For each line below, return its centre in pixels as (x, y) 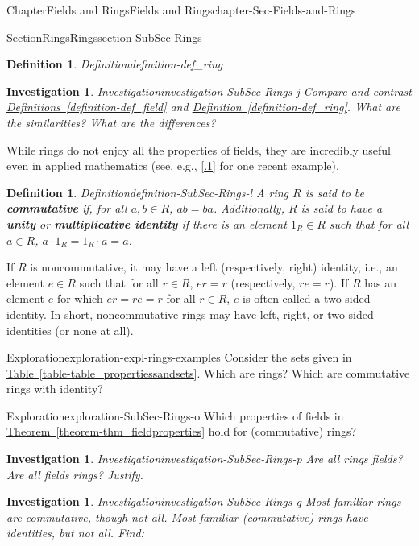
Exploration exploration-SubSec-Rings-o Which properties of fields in (175, 415)
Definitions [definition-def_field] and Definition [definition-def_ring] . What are (203, 107)
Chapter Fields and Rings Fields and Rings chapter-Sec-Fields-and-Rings (181, 10)
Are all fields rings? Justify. (75, 474)
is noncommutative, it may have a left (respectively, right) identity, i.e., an (214, 267)
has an (380, 282)
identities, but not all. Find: (75, 533)
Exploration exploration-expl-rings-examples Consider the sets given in (179, 357)
